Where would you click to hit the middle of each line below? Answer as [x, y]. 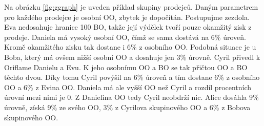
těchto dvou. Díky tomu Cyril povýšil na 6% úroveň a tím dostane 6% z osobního [132, 77]
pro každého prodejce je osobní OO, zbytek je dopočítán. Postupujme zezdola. [127, 17]
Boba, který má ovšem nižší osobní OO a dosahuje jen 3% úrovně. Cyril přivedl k [132, 57]
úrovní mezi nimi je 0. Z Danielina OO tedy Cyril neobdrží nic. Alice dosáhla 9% [131, 97]
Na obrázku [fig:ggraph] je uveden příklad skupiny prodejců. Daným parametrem [131, 7]
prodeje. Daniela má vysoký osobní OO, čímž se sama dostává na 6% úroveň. [125, 37]
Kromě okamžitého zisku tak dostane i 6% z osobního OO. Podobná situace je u [130, 47]
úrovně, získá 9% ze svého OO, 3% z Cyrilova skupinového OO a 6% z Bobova [127, 107]
